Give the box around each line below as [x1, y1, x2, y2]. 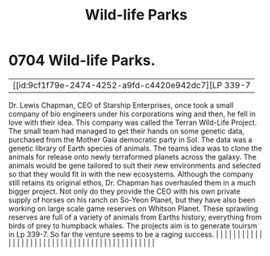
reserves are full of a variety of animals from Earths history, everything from [8, 212, 262, 222]
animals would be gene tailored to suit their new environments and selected [8, 160, 261, 170]
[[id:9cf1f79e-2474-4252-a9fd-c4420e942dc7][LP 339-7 [12, 79, 251, 91]
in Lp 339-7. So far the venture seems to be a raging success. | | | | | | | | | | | [8, 229, 263, 239]
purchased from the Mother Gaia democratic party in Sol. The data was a [8, 134, 253, 144]
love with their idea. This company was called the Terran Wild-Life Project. [8, 117, 257, 127]
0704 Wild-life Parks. [8, 51, 156, 70]
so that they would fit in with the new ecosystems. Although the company [8, 169, 254, 179]
